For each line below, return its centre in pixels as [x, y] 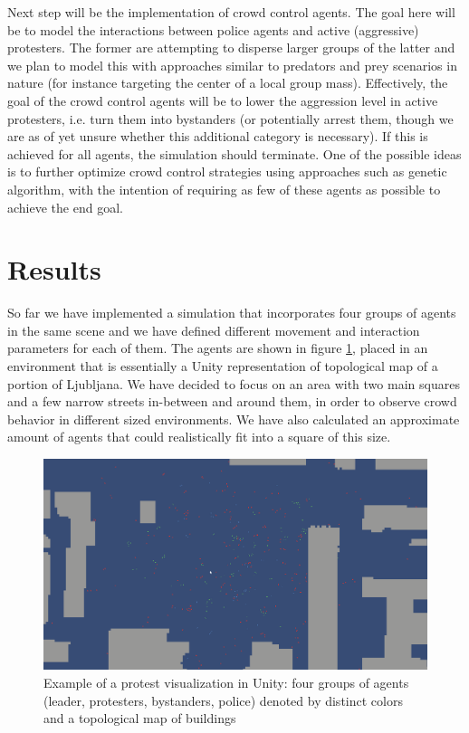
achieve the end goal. [65, 207]
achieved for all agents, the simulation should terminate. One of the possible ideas [234, 153]
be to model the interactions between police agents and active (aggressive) [213, 29]
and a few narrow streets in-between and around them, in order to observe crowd [232, 401]
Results [54, 269]
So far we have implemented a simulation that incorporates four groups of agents [232, 313]
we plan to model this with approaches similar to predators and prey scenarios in [232, 65]
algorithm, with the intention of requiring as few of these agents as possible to [224, 189]
